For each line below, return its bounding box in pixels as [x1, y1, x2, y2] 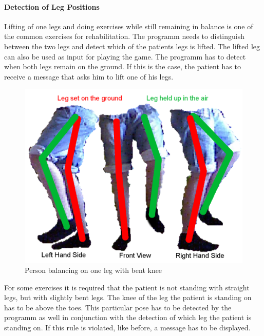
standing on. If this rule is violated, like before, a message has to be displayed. [4, 322, 251, 333]
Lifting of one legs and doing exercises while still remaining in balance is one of [4, 21, 253, 31]
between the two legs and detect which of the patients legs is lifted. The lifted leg [4, 41, 260, 51]
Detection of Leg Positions [4, 1, 100, 12]
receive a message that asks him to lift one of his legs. [4, 71, 174, 82]
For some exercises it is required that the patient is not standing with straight [4, 282, 250, 292]
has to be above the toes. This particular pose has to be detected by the [4, 302, 232, 312]
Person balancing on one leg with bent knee [25, 265, 162, 275]
